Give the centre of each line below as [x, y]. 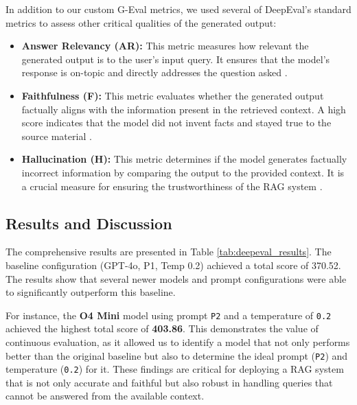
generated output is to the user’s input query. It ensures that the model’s [176, 59]
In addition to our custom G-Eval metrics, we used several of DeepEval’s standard [178, 9]
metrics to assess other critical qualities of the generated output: [141, 22]
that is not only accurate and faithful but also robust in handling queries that [169, 382]
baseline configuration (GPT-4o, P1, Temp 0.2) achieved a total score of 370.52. [173, 265]
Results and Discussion [89, 223]
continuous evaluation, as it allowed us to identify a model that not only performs [178, 342]
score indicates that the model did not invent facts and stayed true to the [176, 123]
